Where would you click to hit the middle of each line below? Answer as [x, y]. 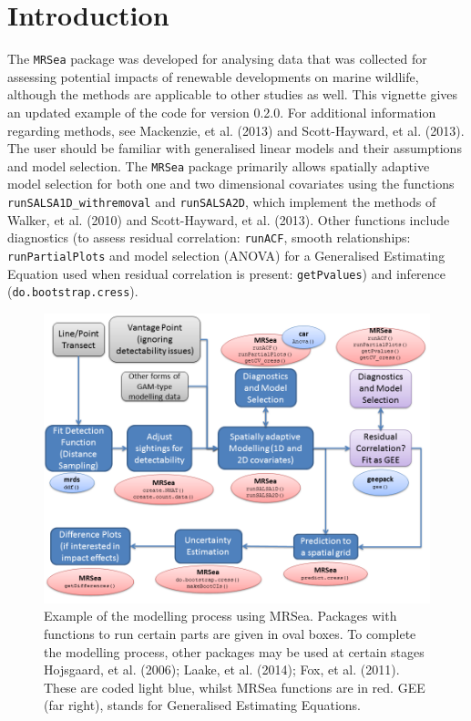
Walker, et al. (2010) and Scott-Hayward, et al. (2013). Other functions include [229, 219]
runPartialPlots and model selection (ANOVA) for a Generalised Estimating [226, 255]
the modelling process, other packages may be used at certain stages [234, 651]
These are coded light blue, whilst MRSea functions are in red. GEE [235, 687]
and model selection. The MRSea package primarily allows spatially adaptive [219, 165]
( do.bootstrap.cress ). [73, 291]
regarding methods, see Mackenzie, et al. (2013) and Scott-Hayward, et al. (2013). [236, 130]
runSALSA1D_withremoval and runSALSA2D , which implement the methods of [222, 201]
